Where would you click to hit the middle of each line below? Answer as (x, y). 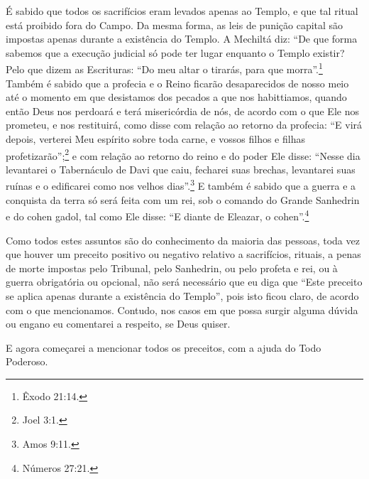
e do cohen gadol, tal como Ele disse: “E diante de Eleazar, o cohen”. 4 (158, 215)
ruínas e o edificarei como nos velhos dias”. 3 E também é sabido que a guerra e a (181, 185)
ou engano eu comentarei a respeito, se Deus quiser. (118, 324)
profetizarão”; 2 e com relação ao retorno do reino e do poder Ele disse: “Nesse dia (183, 154)
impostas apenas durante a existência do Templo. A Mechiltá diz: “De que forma (182, 39)
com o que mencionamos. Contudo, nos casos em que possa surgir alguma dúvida (182, 310)
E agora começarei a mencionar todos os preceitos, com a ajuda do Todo (164, 347)
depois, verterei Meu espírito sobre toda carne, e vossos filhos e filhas (155, 139)
